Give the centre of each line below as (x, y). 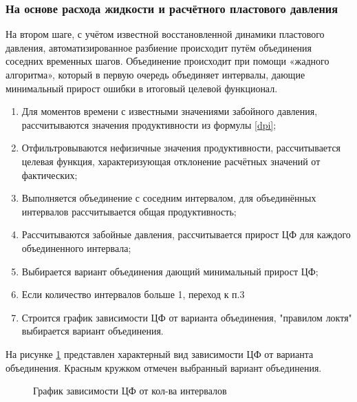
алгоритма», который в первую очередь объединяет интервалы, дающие (155, 74)
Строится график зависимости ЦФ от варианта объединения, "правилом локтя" (187, 317)
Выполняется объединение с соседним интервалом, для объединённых (169, 198)
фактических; (50, 174)
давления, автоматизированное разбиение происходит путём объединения (159, 47)
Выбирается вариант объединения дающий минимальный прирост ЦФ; (170, 271)
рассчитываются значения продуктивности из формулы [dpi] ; (149, 124)
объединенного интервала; (76, 247)
